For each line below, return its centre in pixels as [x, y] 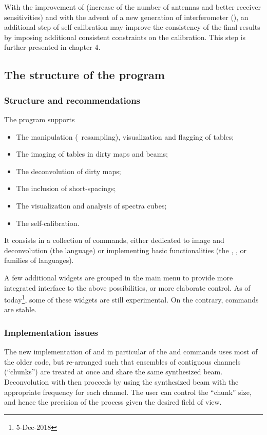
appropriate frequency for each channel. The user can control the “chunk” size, [128, 392]
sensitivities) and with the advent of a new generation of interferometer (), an [126, 17]
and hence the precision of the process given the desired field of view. [113, 402]
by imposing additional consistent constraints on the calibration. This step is [125, 37]
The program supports [40, 119]
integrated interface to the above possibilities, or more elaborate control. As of [127, 287]
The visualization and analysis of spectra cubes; [91, 205]
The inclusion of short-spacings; [66, 188]
